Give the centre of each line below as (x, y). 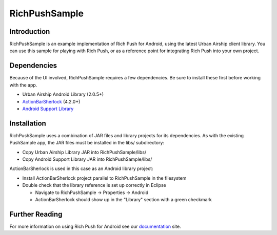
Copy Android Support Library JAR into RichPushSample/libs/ (87, 159)
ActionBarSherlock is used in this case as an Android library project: (81, 168)
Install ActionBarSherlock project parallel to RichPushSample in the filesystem (104, 178)
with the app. (23, 85)
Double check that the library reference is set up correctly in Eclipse (94, 185)
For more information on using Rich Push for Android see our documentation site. (95, 226)
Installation (28, 123)
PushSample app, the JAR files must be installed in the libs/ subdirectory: (87, 143)
